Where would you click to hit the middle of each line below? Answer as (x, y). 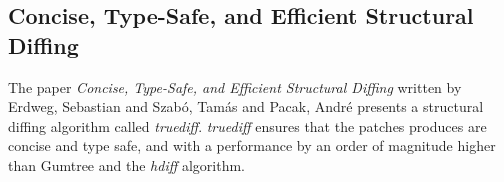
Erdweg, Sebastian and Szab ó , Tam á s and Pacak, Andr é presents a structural (246, 106)
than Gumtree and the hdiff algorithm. (127, 164)
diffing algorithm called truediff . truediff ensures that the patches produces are (247, 125)
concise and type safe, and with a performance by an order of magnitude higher (252, 145)
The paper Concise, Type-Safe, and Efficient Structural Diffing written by (235, 86)
